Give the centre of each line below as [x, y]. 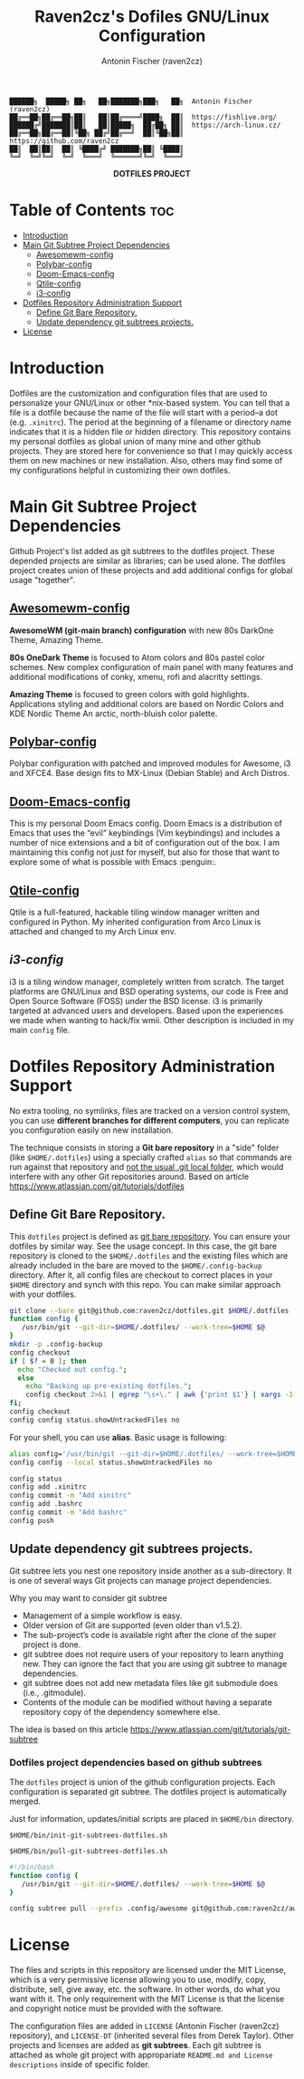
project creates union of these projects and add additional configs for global [151, 570]
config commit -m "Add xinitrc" [70, 1496]
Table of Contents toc [92, 211]
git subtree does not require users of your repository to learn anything [153, 1653]
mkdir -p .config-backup [56, 1345]
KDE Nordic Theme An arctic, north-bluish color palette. [114, 714]
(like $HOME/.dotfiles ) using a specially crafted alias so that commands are [151, 1157]
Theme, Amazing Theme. [57, 639]
